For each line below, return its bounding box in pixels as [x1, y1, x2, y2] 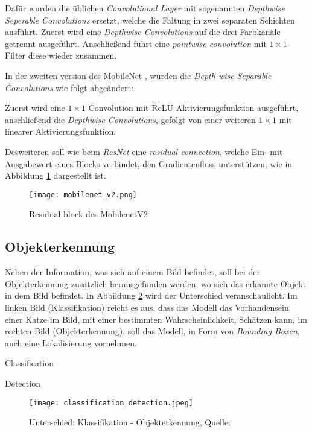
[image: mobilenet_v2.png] [29, 190, 137, 199]
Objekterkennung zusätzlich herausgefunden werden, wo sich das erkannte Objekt [5, 277, 307, 290]
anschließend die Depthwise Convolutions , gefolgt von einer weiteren [5, 113, 256, 125]
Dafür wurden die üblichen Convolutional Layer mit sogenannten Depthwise [5, 2, 285, 14]
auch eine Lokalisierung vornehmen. [5, 336, 137, 349]
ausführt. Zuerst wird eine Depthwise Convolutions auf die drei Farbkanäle [5, 25, 281, 38]
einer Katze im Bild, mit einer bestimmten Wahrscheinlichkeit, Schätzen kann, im [5, 313, 307, 325]
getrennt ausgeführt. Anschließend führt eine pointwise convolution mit [5, 37, 267, 49]
